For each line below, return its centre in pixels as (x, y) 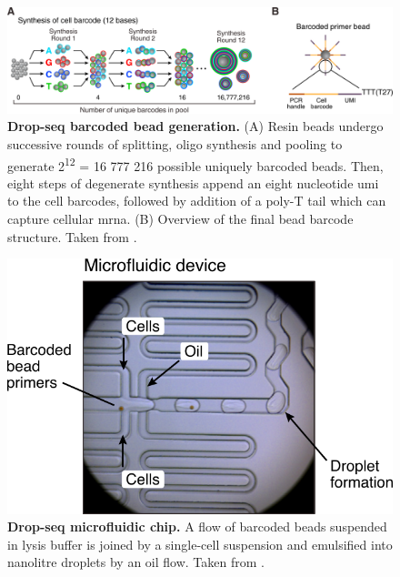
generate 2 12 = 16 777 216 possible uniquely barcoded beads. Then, (195, 164)
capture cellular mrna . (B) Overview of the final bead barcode (180, 218)
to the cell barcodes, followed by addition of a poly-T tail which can (197, 201)
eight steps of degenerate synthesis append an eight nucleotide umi (193, 182)
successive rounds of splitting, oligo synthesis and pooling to (175, 143)
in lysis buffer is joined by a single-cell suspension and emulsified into (200, 544)
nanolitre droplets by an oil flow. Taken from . (136, 562)
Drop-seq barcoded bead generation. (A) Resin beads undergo (195, 126)
